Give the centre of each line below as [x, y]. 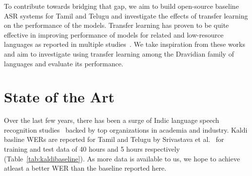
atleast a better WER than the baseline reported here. [85, 168]
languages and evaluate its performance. [64, 63]
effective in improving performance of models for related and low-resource [114, 34]
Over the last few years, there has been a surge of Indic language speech [112, 120]
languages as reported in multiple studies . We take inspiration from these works [125, 44]
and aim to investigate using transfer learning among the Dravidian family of [119, 53]
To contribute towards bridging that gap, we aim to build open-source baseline [121, 6]
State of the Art [59, 97]
